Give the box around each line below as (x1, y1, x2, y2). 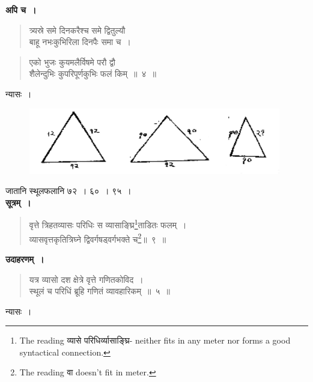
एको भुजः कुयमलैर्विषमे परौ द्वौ (29, 55, 116, 68)
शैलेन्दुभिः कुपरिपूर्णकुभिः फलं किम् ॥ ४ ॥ (29, 67, 156, 80)
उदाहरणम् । (5, 252, 44, 265)
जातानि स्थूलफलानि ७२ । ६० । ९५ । (5, 184, 132, 197)
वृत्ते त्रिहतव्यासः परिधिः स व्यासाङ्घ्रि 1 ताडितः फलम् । (29, 217, 187, 231)
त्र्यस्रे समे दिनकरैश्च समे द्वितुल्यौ (29, 23, 126, 36)
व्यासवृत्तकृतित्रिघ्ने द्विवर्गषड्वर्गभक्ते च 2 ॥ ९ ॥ (29, 231, 166, 245)
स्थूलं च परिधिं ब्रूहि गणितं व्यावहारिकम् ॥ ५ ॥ (29, 285, 170, 297)
